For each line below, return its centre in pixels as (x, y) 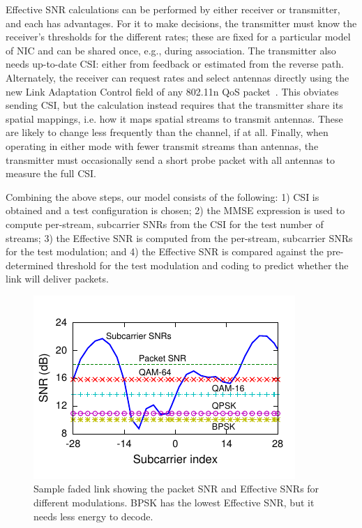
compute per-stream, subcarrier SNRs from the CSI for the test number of (165, 224)
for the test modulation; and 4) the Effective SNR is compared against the (165, 251)
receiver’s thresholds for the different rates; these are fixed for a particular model (178, 37)
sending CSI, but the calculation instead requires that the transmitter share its (174, 105)
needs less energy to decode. (93, 516)
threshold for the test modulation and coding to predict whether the (203, 265)
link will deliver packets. (57, 279)
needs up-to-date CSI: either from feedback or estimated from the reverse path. (175, 64)
